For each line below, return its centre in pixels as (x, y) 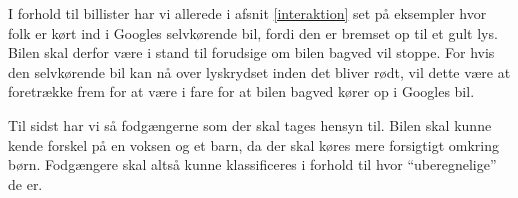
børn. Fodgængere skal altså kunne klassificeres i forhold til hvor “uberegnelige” (252, 164)
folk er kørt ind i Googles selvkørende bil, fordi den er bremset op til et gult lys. (253, 32)
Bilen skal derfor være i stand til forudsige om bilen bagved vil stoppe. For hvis (251, 52)
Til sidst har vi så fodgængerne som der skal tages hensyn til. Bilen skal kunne (250, 124)
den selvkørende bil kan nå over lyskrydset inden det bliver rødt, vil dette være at (259, 71)
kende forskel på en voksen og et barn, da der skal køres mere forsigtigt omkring (254, 144)
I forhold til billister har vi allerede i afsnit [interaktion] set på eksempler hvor (247, 13)
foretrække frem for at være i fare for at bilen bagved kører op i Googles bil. (241, 91)
